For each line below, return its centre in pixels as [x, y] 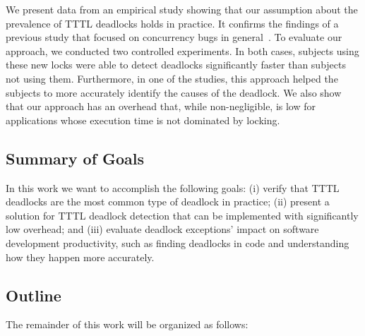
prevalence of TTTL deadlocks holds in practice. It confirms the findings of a [172, 23]
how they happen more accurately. [80, 257]
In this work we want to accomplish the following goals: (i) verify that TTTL [173, 187]
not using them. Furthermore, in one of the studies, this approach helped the [172, 78]
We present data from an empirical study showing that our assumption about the [182, 9]
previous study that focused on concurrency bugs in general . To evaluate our [174, 37]
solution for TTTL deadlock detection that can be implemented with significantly [182, 215]
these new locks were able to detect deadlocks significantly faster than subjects [176, 65]
